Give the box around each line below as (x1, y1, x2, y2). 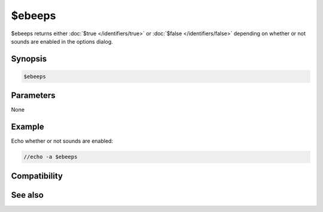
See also (11, 190, 44, 200)
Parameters (11, 90, 56, 101)
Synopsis (11, 54, 47, 64)
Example (11, 122, 44, 132)
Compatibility (11, 171, 63, 181)
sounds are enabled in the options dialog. (11, 38, 113, 45)
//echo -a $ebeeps (23, 153, 78, 161)
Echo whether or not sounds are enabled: (11, 137, 114, 145)
